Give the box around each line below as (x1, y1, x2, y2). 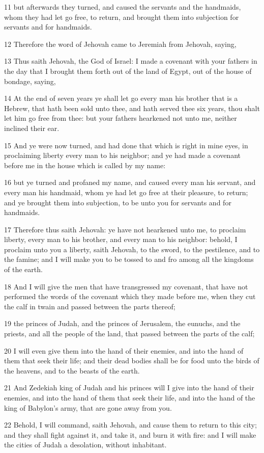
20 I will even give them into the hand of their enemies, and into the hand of (4, 345, 244, 356)
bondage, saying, (4, 75, 56, 86)
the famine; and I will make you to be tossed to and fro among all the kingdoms (4, 254, 254, 264)
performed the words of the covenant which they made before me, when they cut (4, 291, 256, 302)
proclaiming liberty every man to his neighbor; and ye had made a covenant (4, 150, 241, 161)
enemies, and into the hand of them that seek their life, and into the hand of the (4, 392, 255, 403)
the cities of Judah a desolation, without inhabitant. (4, 439, 167, 450)
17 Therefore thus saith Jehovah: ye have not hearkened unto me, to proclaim (4, 224, 246, 234)
